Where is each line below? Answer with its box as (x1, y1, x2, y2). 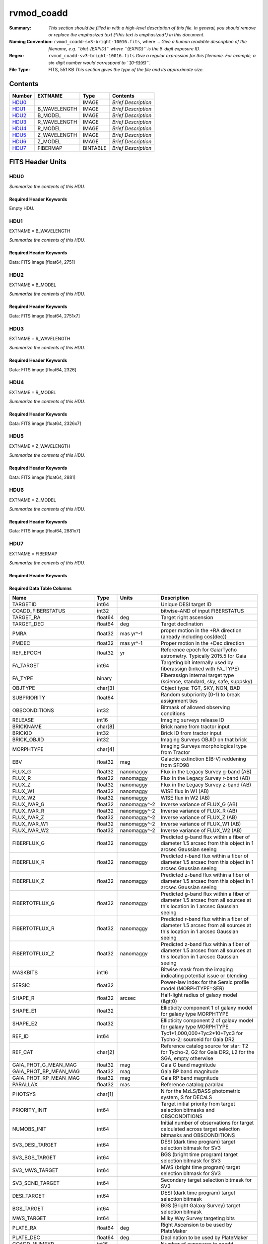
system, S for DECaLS (160, 1094, 212, 1101)
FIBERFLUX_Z (12, 878, 45, 885)
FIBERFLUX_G (12, 840, 45, 847)
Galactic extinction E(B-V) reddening (160, 755, 247, 762)
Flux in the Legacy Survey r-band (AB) (160, 775, 251, 782)
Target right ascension (160, 614, 213, 621)
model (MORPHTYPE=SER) (160, 985, 224, 992)
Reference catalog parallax (160, 1081, 224, 1088)
